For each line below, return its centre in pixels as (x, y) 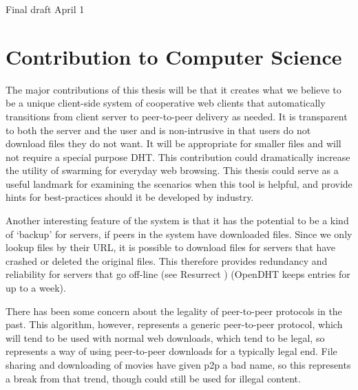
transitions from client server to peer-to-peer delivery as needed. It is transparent (177, 116)
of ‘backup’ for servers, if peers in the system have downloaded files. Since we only (179, 234)
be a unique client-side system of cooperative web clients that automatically (166, 103)
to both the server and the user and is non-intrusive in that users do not (158, 130)
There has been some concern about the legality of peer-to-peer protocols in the (174, 311)
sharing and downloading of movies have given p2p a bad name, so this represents (178, 365)
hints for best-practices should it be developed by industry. (130, 197)
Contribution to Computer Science (174, 56)
